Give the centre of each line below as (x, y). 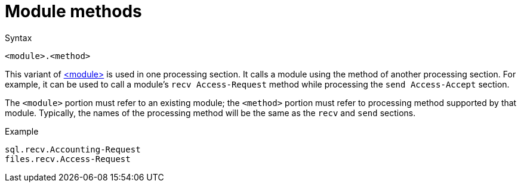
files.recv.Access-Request (68, 159)
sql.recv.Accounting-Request (73, 149)
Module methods (73, 11)
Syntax (19, 38)
